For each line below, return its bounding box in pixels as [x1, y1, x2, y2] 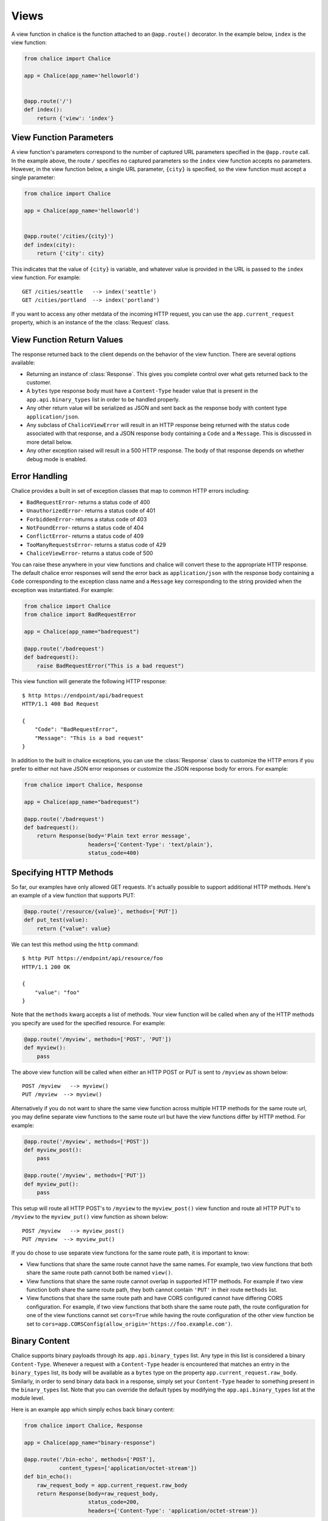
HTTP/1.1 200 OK [22, 963, 70, 970]
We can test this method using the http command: [11, 941, 139, 948]
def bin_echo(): [24, 1473, 73, 1480]
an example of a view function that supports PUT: [11, 892, 135, 899]
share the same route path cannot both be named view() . [26, 1269, 173, 1276]
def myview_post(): [24, 1146, 82, 1153]
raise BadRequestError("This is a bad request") [36, 662, 185, 669]
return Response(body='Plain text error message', [36, 832, 191, 840]
